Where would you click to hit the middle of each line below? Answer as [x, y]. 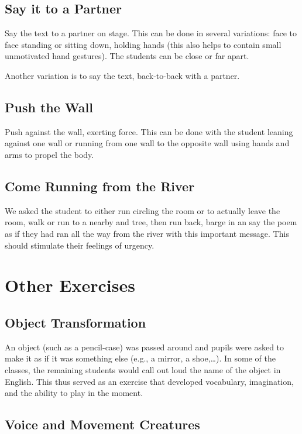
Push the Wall [49, 107]
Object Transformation [75, 322]
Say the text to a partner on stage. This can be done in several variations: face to [151, 33]
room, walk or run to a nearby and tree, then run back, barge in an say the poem [151, 222]
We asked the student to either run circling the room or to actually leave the [143, 210]
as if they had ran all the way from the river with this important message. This [147, 233]
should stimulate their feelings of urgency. [80, 245]
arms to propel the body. [49, 154]
